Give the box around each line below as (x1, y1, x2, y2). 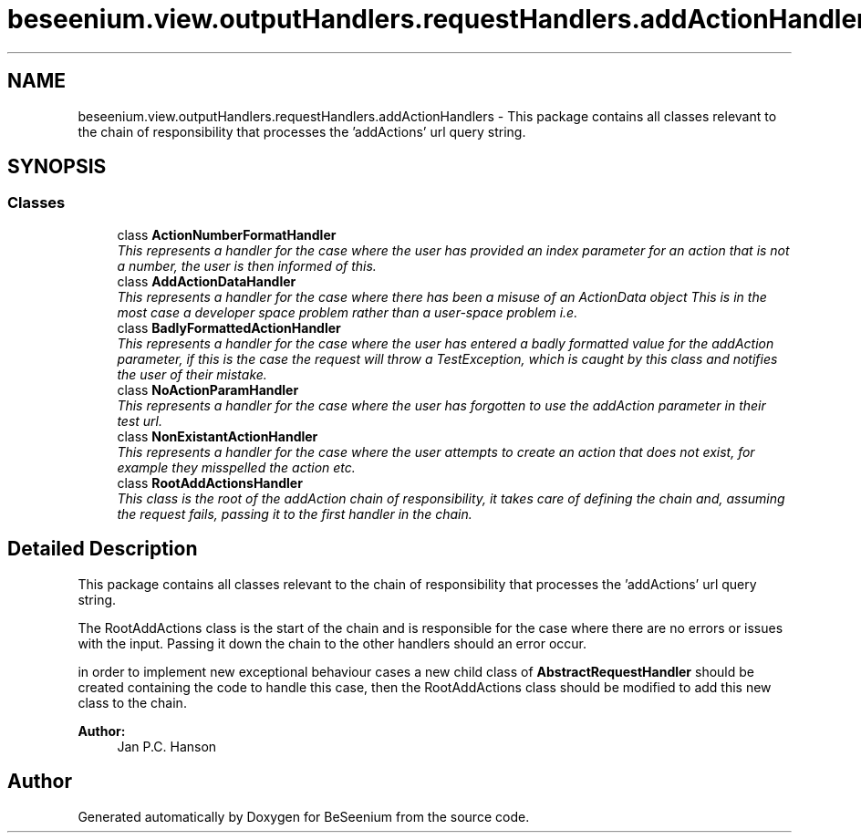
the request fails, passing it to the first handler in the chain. (117, 505, 472, 522)
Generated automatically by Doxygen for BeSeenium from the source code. (78, 808, 530, 824)
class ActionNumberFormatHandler (117, 226, 337, 243)
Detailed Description (7, 537, 198, 561)
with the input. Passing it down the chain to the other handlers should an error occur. (78, 635, 586, 651)
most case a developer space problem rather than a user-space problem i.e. (117, 304, 578, 320)
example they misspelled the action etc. (117, 459, 356, 475)
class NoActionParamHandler (117, 381, 299, 398)
